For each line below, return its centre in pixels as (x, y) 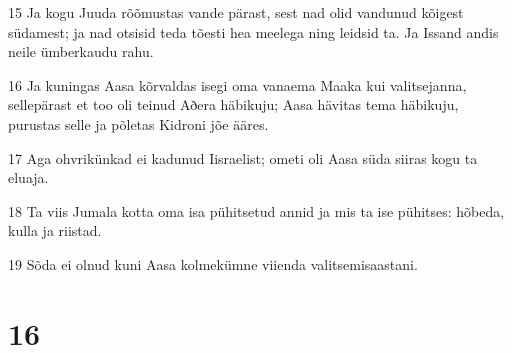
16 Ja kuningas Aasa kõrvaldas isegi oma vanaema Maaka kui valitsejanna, (237, 84)
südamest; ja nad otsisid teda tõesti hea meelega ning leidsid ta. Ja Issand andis (253, 31)
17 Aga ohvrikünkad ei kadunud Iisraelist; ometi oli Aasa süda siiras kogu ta (243, 157)
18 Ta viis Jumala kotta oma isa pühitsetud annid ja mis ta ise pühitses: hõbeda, (256, 210)
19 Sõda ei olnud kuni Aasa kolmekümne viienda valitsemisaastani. (213, 263)
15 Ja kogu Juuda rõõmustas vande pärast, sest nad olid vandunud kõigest (236, 12)
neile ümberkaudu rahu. (81, 51)
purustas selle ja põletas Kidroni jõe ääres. (138, 123)
